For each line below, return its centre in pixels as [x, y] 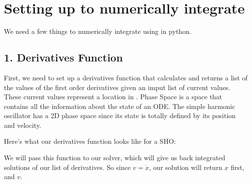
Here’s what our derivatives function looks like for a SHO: [90, 141]
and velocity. [23, 125]
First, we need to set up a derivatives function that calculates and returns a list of [126, 77]
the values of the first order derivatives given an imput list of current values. [117, 87]
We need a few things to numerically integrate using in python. [98, 31]
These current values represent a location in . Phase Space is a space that [113, 97]
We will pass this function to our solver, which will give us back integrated [115, 158]
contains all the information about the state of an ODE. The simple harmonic [120, 106]
